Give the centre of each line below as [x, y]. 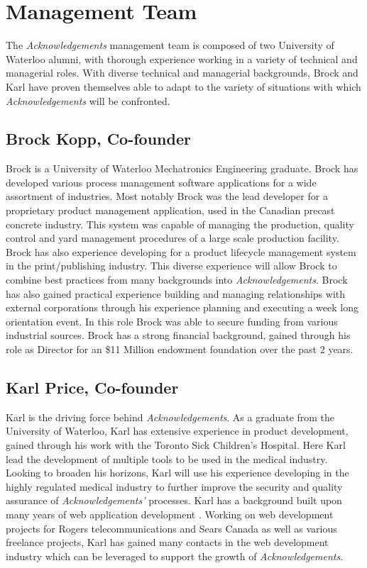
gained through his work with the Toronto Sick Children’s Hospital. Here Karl [176, 445]
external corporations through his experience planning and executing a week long [182, 307]
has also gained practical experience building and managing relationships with [176, 293]
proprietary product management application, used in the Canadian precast [170, 210]
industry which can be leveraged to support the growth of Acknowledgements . [175, 556]
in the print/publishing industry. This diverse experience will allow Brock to [171, 266]
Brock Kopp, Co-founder [98, 139]
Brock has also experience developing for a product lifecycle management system [181, 251]
